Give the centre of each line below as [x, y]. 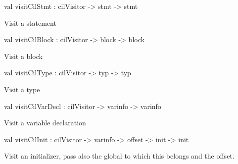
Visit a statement [30, 23]
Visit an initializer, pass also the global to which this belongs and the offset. [119, 156]
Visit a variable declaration [45, 123]
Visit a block [23, 56]
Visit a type [22, 89]
